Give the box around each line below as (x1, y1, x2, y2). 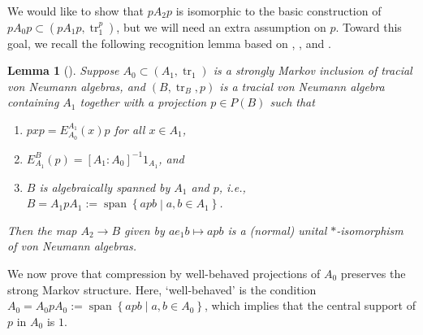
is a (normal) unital (227, 221, 327, 238)
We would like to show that (7, 2, 145, 19)
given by (124, 221, 165, 238)
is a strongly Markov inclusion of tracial (213, 62, 412, 79)
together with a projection (80, 94, 207, 111)
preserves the (340, 265, 406, 282)
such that (270, 94, 315, 111)
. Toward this (335, 18, 402, 35)
